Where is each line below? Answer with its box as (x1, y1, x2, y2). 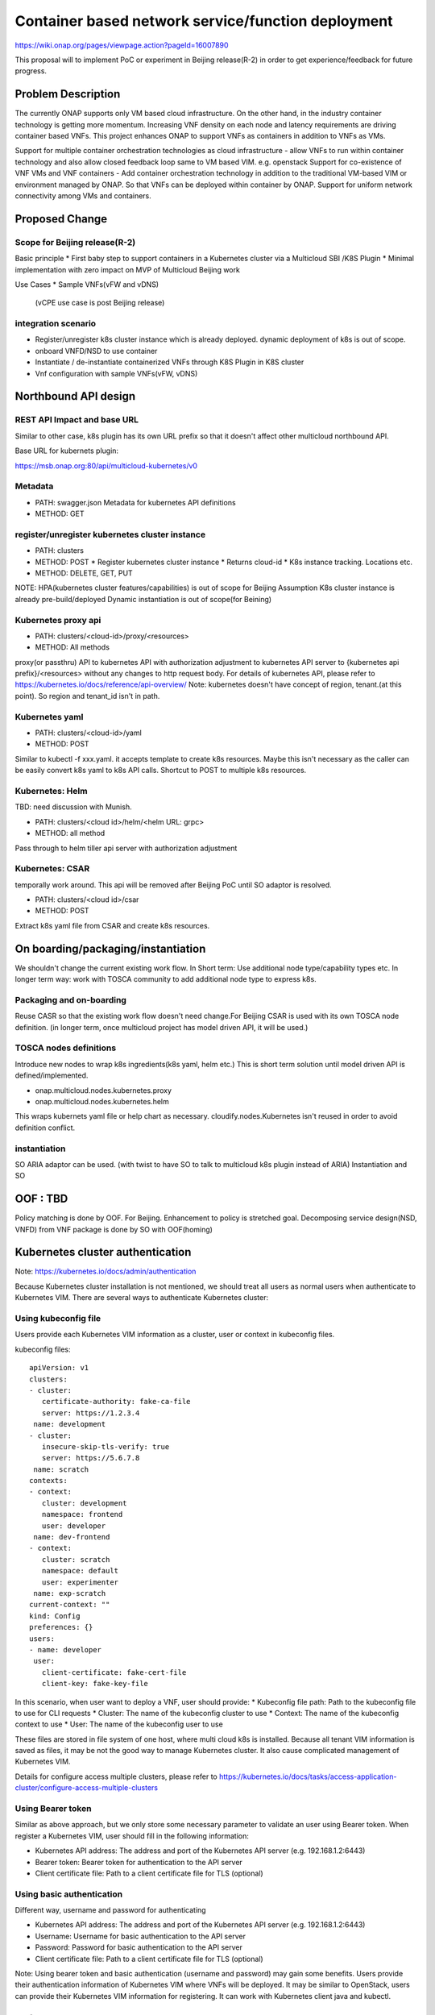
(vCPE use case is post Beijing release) (35, 298, 165, 308)
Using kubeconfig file (14, 1313, 101, 1324)
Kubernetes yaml (14, 711, 84, 722)
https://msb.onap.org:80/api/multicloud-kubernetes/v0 (14, 460, 197, 471)
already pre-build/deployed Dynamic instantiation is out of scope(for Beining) (14, 594, 272, 604)
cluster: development (41, 1498, 127, 1507)
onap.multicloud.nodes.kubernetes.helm (35, 1096, 169, 1106)
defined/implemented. (14, 1070, 89, 1080)
